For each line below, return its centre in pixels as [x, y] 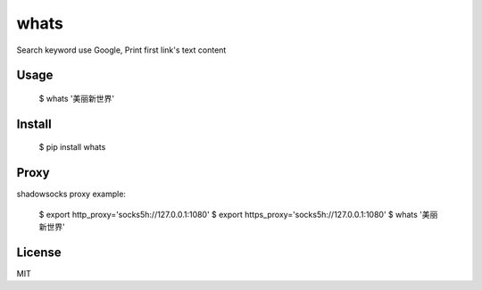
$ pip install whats [72, 147]
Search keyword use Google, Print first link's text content [121, 50]
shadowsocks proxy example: [71, 194]
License [39, 252]
